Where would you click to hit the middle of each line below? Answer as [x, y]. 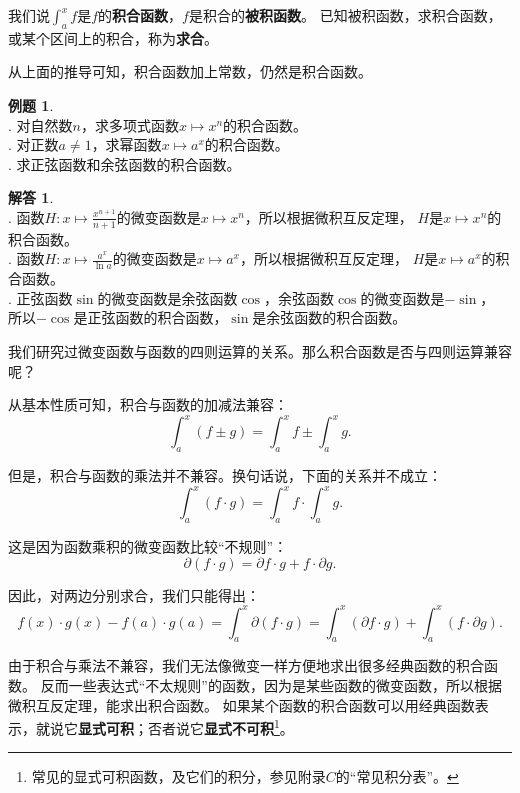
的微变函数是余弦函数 [167, 297]
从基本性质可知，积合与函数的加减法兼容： [148, 404]
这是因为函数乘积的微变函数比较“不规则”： [148, 545]
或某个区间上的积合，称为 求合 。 [113, 37]
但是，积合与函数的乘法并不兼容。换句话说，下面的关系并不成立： [225, 475]
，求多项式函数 [129, 124]
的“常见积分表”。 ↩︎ [397, 776]
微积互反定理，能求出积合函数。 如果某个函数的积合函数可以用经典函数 [241, 704]
